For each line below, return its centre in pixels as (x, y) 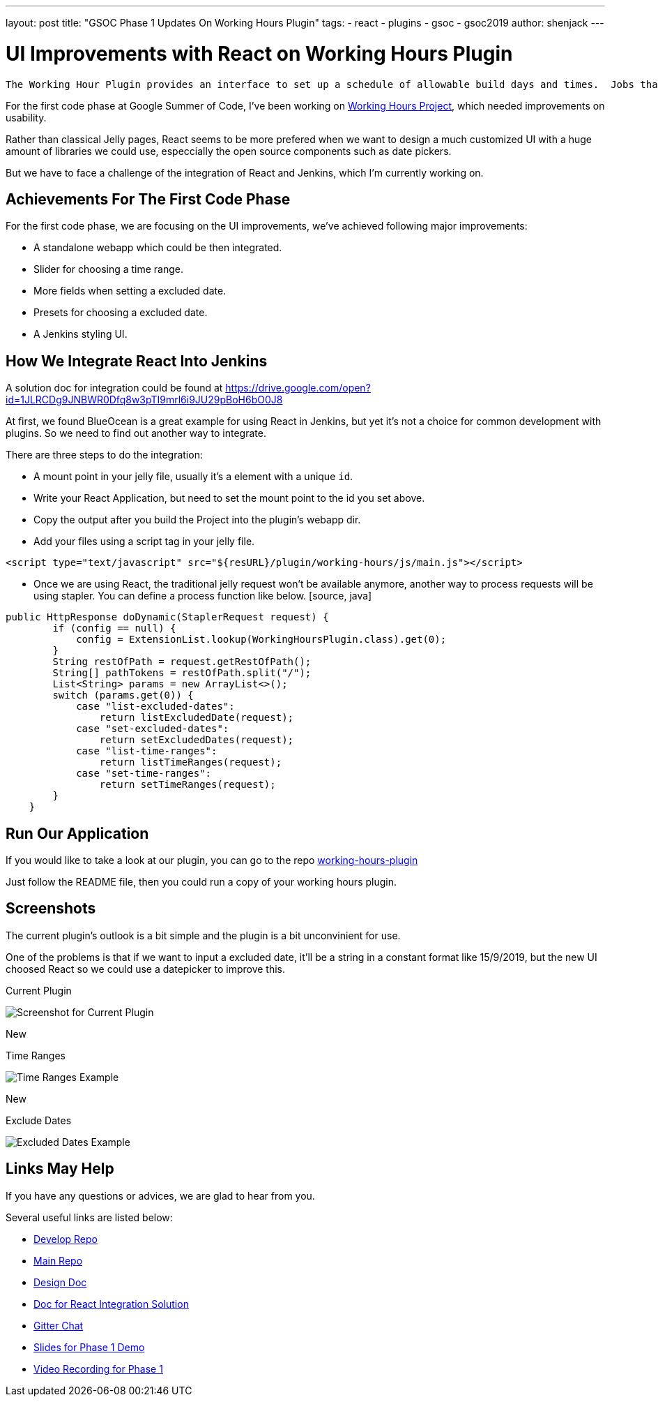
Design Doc (60, 1282)
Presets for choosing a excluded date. (121, 313)
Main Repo (58, 1260)
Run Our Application (77, 833)
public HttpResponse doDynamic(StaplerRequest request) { (167, 617)
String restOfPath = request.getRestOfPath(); (182, 662)
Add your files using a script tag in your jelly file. (144, 542)
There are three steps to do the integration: (104, 455)
